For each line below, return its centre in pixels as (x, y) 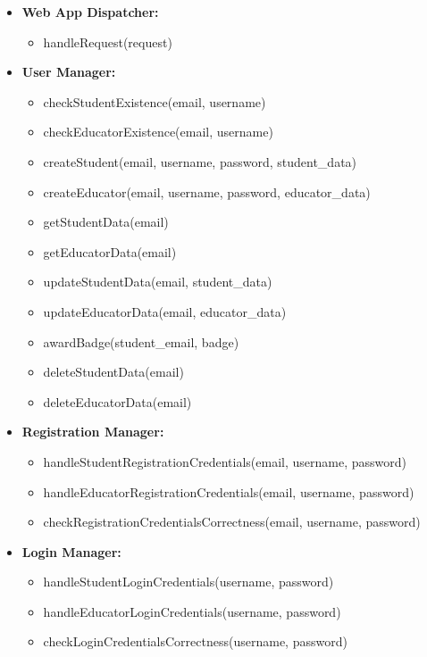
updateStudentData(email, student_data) (158, 282)
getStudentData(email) (106, 222)
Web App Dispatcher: (90, 12)
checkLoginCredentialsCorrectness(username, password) (195, 641)
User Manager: (69, 72)
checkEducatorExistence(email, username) (158, 132)
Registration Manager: (93, 432)
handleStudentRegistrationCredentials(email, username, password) (225, 461)
